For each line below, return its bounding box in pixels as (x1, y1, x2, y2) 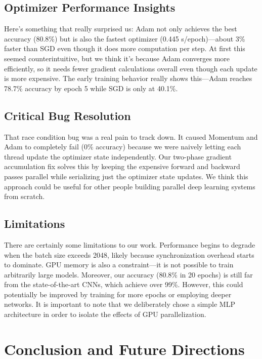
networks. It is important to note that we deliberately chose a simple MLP (4, 299, 235, 309)
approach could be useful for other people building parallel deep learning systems (4, 181, 255, 191)
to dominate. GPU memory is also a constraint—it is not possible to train (4, 259, 234, 270)
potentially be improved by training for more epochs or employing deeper (4, 289, 232, 299)
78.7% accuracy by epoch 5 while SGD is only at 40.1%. (4, 83, 178, 93)
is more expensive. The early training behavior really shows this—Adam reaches (4, 73, 252, 84)
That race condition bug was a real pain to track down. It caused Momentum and (4, 131, 258, 142)
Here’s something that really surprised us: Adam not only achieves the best (4, 23, 237, 34)
